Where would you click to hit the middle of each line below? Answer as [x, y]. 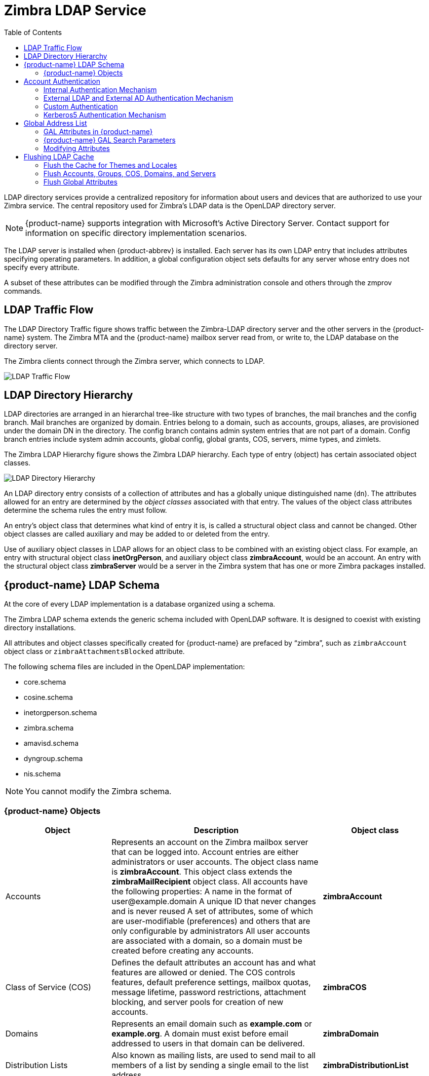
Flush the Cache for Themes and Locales [110, 165]
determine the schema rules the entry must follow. [86, 510]
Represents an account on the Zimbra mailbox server [210, 842]
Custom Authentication [81, 106]
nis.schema [42, 774]
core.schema [45, 682]
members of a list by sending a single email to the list [210, 1065]
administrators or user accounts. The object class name [215, 862]
